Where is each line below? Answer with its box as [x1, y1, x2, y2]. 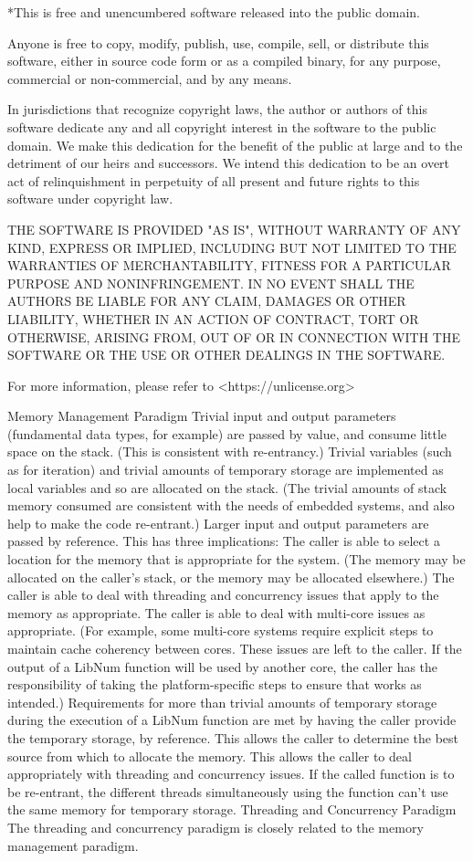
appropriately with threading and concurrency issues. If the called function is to [7, 764, 455, 783]
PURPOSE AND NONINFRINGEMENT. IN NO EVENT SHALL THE [7, 273, 415, 292]
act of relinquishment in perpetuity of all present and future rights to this [7, 171, 420, 190]
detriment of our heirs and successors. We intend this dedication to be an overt [7, 153, 450, 173]
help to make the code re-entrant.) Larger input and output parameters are [7, 513, 429, 532]
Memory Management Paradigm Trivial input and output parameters [7, 406, 396, 425]
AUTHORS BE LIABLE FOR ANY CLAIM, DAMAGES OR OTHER [7, 291, 406, 310]
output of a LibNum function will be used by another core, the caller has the [7, 656, 438, 676]
